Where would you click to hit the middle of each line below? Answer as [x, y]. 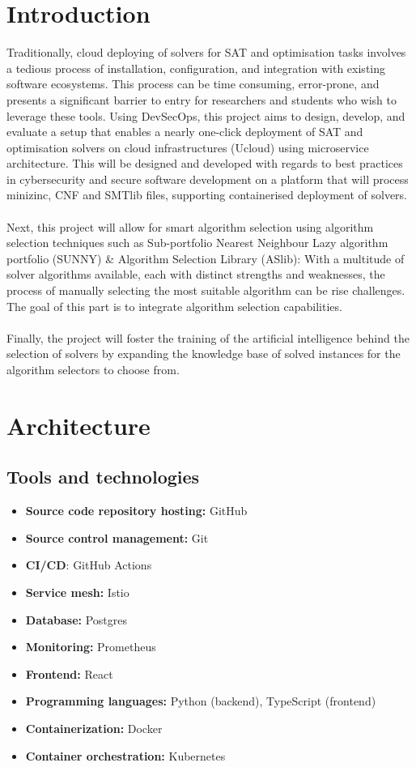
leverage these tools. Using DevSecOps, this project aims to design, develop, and [206, 115]
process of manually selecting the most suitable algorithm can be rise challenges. [206, 290]
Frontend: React [69, 673]
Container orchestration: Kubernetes [125, 755]
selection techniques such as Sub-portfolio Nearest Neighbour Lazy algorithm [197, 243]
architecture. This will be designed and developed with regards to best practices [205, 163]
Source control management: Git [117, 537]
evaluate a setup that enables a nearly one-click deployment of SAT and [185, 132]
